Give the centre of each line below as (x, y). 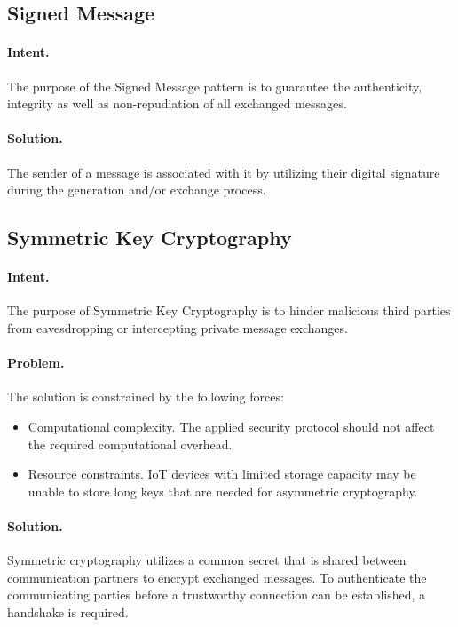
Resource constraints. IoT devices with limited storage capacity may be (222, 474)
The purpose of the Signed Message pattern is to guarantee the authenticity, (215, 86)
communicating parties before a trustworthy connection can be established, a (217, 595)
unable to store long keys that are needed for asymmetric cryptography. (223, 491)
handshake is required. (68, 611)
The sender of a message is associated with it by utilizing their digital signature (224, 172)
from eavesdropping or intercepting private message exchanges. (178, 327)
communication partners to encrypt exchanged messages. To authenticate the (217, 577)
